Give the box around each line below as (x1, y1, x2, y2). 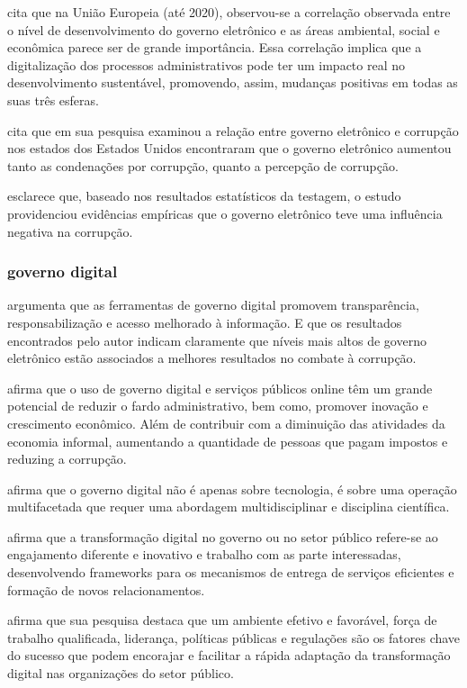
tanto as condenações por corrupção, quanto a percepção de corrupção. (7, 156, 399, 175)
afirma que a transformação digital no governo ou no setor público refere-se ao (7, 527, 438, 546)
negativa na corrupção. (7, 222, 133, 240)
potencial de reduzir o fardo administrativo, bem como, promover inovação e (7, 396, 428, 415)
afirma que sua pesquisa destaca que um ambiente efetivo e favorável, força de (7, 611, 437, 629)
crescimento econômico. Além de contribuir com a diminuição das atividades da (7, 413, 445, 432)
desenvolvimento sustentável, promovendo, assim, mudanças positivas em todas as (7, 73, 458, 92)
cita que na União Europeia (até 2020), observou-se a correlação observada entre (7, 3, 451, 21)
